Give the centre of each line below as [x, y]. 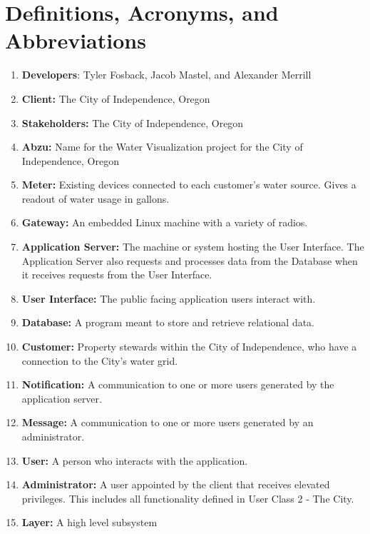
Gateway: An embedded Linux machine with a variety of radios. [165, 222]
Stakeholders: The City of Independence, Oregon [133, 122]
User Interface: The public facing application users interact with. [169, 298]
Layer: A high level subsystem [89, 522]
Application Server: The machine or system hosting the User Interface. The [193, 247]
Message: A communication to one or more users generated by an [168, 422]
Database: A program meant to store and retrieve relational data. [168, 322]
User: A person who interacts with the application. [135, 460]
